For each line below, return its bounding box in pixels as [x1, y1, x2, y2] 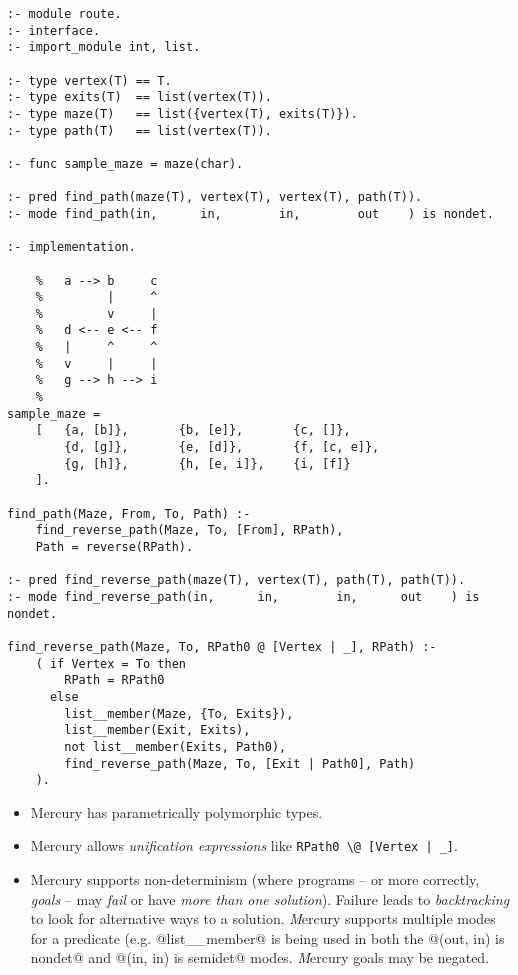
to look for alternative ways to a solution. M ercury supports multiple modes [30, 908, 496, 929]
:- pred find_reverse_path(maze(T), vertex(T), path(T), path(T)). [7, 573, 466, 588]
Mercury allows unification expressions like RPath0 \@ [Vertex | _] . [30, 835, 458, 856]
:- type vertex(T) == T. [7, 73, 172, 88]
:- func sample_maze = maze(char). [7, 156, 244, 171]
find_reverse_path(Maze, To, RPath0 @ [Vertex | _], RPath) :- [7, 639, 437, 654]
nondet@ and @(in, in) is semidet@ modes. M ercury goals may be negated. [30, 947, 490, 968]
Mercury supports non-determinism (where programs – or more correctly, [30, 869, 480, 890]
